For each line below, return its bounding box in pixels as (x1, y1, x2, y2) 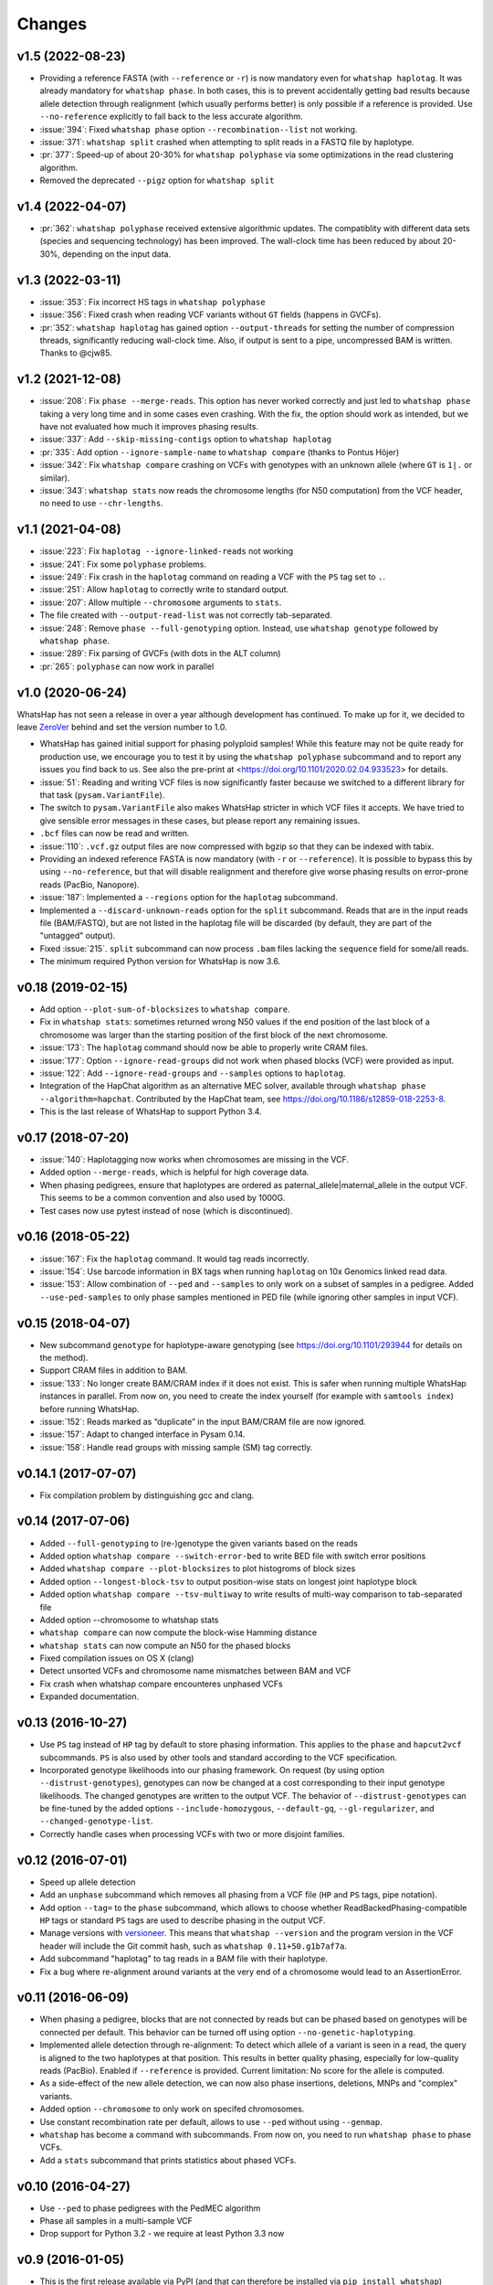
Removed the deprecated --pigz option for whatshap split (39, 175, 275, 186)
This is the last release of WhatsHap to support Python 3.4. (39, 1106, 262, 1117)
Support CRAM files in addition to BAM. (39, 1365, 188, 1376)
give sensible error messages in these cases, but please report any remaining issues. (39, 814, 361, 826)
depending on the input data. (62, 248, 172, 260)
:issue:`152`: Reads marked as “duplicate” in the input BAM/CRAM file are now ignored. (39, 1416, 367, 1427)
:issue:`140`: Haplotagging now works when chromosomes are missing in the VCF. (39, 1154, 350, 1165)
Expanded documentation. (39, 1691, 140, 1702)
